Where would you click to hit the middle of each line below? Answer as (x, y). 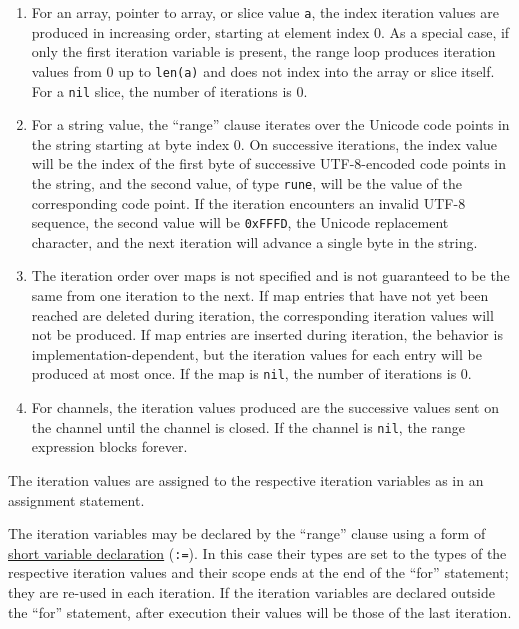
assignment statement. (76, 499)
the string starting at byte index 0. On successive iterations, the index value (264, 143)
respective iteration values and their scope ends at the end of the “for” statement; (258, 572)
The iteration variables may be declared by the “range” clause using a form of (247, 533)
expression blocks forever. (109, 446)
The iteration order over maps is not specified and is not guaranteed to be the (270, 275)
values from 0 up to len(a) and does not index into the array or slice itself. (263, 70)
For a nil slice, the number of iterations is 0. (169, 90)
